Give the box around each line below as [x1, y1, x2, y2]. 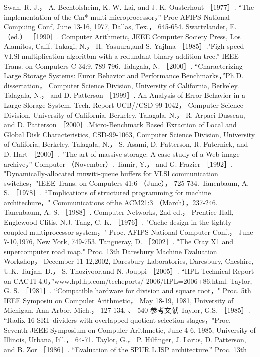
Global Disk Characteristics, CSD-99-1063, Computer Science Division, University [4, 129, 255, 139]
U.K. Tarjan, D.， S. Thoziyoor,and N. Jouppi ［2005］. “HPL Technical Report [4, 266, 254, 276]
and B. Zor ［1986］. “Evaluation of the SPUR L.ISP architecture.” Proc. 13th [4, 344, 247, 354]
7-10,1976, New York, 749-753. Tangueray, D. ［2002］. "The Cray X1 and [4, 236, 233, 247]
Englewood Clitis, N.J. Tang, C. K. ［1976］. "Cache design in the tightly [4, 217, 232, 227]
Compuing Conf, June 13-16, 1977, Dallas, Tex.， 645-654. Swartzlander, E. [4, 21, 237, 32]
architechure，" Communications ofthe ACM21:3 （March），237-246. [4, 197, 218, 207]
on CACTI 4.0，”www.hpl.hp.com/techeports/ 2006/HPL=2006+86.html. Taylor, [4, 275, 252, 286]
